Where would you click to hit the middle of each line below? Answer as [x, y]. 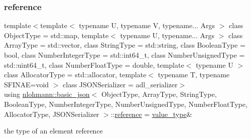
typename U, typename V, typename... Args [147, 25]
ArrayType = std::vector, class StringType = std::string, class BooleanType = [125, 45]
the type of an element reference [53, 131]
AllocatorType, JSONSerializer [52, 114]
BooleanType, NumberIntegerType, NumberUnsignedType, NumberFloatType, [126, 104]
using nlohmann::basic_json [47, 94]
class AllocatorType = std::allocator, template [75, 75]
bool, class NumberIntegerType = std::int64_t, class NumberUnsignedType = [124, 55]
